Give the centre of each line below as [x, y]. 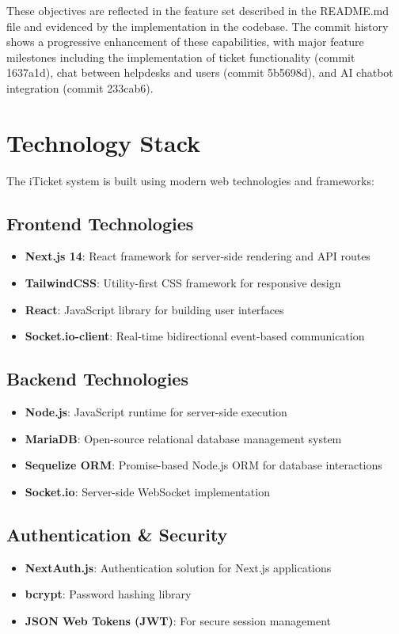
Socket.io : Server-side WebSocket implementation [147, 491]
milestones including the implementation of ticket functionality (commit [181, 57]
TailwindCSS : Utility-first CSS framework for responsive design [183, 283]
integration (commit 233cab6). [80, 87]
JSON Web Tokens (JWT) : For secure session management [178, 620]
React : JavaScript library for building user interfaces [154, 309]
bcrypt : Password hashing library [108, 594]
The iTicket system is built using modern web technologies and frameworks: [190, 180]
